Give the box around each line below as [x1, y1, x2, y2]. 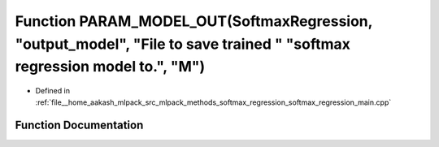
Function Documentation [15, 119, 144, 132]
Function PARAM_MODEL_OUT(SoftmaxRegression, [15, 12, 373, 30]
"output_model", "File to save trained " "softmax [15, 35, 351, 53]
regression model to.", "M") [15, 58, 206, 76]
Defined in [35, 86, 71, 96]
